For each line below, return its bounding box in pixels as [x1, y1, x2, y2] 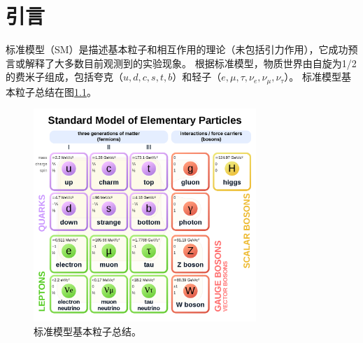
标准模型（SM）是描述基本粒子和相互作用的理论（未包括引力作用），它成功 [6, 42, 348, 57]
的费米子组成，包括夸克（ [6, 69, 123, 84]
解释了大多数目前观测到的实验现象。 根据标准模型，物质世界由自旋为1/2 [24, 55, 357, 70]
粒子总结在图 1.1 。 [15, 84, 97, 99]
